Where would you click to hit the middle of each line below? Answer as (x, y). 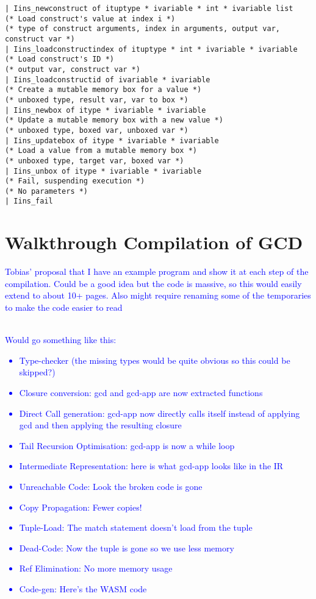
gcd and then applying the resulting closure (100, 425)
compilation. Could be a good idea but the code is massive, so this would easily (153, 283)
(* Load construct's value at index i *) (90, 19)
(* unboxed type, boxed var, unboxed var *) (97, 130)
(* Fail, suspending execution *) (75, 181)
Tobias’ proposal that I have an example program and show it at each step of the (157, 271)
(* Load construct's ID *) (59, 59)
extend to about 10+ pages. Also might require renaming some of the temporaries (158, 295)
